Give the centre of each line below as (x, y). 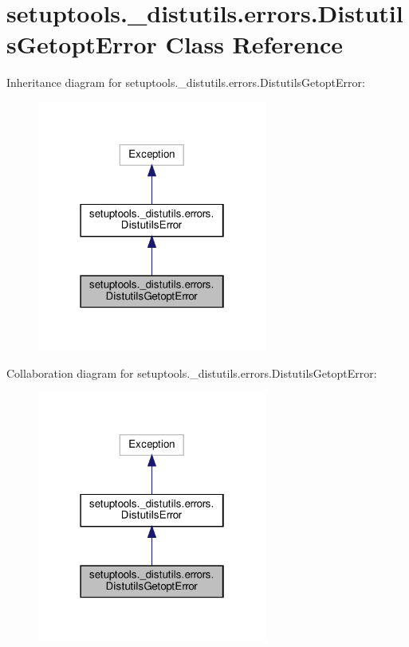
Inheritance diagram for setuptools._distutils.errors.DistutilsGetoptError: (186, 82)
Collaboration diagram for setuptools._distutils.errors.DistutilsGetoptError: (192, 373)
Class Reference (254, 44)
